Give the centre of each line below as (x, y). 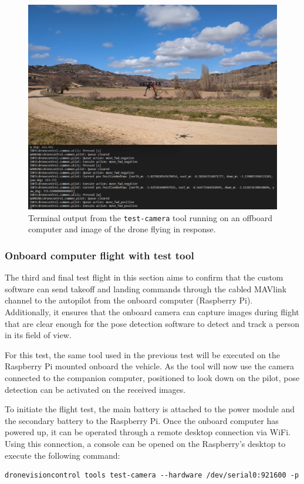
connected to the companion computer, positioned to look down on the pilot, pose (152, 378)
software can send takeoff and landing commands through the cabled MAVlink (146, 288)
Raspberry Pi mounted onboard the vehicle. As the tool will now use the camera (150, 366)
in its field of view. (38, 335)
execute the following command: (63, 455)
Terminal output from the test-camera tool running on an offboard (151, 217)
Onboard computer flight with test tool (99, 255)
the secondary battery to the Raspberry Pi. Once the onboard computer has (142, 420)
